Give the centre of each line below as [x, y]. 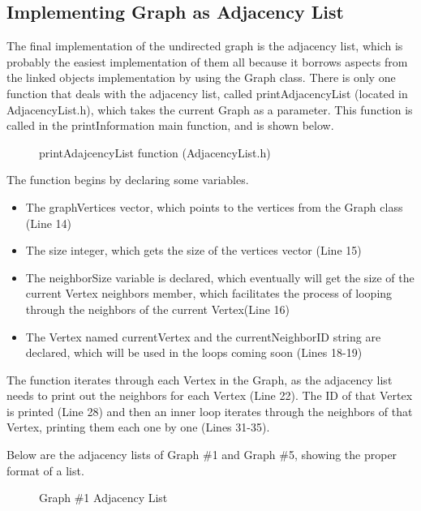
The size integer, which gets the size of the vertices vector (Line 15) [193, 250]
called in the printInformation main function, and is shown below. [170, 125]
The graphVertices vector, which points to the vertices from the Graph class [214, 206]
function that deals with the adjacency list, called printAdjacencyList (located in [207, 93]
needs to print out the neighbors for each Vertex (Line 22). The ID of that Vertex [210, 395]
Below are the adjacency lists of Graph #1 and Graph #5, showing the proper [202, 455]
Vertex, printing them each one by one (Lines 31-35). [138, 427]
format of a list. [45, 470]
